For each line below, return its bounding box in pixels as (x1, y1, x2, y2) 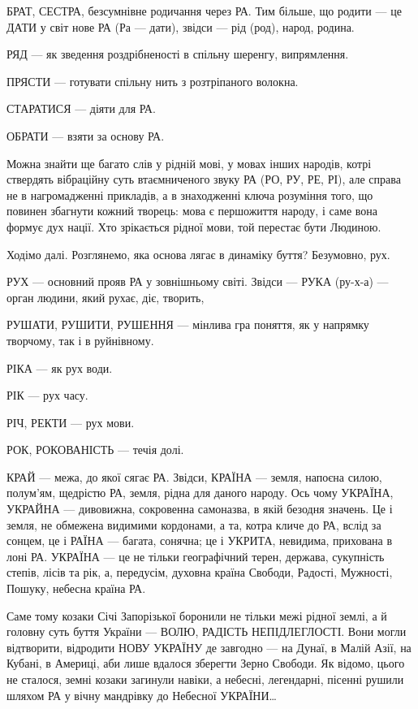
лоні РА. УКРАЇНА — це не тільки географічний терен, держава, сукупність (6, 547, 385, 564)
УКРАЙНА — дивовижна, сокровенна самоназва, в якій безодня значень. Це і (6, 500, 393, 517)
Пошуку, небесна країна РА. (6, 580, 146, 597)
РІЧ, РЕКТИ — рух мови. (6, 413, 135, 430)
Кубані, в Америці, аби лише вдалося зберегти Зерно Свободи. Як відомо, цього (6, 655, 405, 672)
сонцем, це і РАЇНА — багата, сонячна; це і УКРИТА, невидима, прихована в (6, 532, 393, 549)
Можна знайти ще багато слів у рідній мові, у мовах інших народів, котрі (6, 154, 372, 171)
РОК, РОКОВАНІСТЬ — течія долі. (6, 441, 184, 458)
